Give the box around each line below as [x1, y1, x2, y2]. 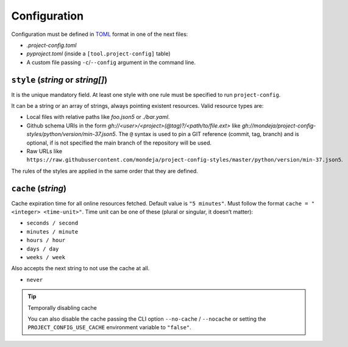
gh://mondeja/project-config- [241, 122, 316, 129]
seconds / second [26, 220, 79, 227]
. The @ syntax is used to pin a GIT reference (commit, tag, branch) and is [115, 131, 299, 138]
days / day [26, 245, 59, 252]
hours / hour [26, 237, 66, 244]
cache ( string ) [11, 183, 67, 193]
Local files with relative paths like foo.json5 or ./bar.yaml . [26, 113, 170, 121]
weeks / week [26, 254, 66, 260]
